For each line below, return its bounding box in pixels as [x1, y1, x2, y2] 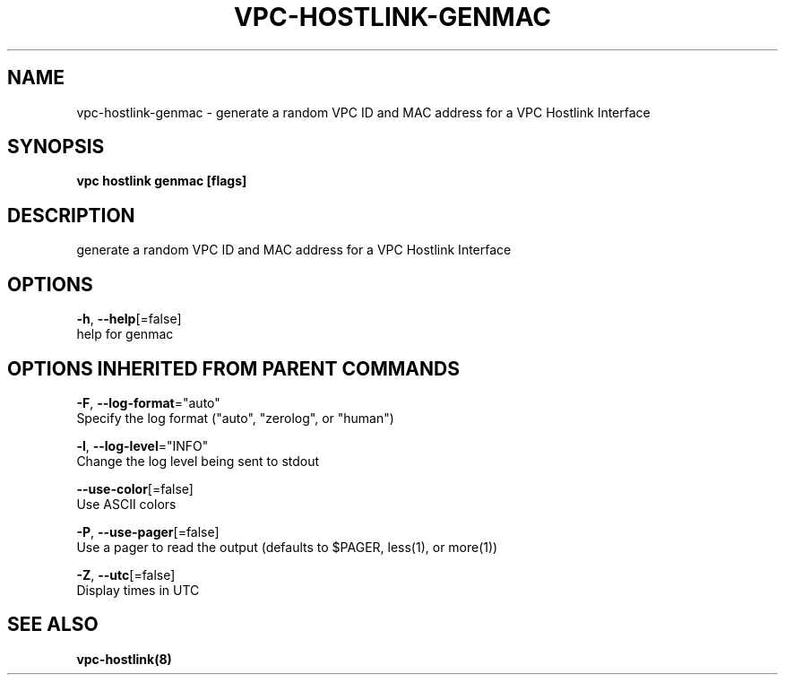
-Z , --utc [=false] [76, 566, 176, 583]
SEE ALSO [7, 613, 99, 636]
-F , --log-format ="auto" [76, 394, 220, 410]
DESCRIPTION [7, 203, 135, 227]
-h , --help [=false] [76, 311, 182, 327]
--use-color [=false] [76, 480, 194, 496]
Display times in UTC [76, 582, 200, 598]
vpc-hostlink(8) [76, 651, 172, 667]
